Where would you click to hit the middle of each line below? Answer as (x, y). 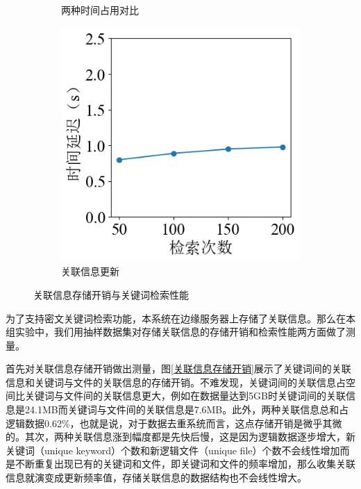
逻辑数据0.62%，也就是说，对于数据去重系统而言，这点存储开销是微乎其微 (174, 423)
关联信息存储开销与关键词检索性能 (111, 294)
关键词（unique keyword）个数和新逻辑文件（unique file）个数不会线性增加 (173, 450)
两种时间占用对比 (100, 10)
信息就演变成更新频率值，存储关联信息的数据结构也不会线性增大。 (156, 478)
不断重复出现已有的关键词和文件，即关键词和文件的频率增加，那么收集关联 (185, 464)
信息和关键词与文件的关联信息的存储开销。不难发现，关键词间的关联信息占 (176, 382)
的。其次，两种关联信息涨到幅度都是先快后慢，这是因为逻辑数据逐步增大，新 (180, 437)
